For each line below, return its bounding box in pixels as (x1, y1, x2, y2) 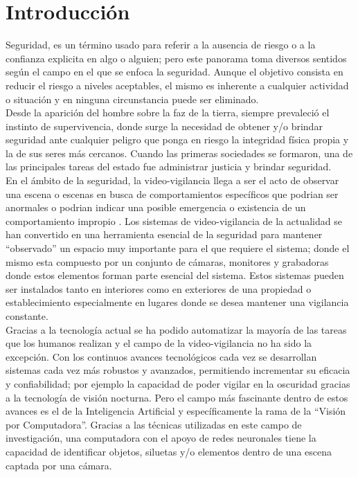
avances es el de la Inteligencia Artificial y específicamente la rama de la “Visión (6, 404, 346, 418)
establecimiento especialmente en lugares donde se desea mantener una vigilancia (6, 295, 349, 309)
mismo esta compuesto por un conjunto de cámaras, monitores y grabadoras (6, 254, 329, 269)
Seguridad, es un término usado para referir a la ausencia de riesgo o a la (6, 37, 316, 52)
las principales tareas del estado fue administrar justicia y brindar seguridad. (6, 159, 332, 174)
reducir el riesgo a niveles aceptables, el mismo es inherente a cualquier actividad (6, 78, 349, 92)
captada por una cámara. (6, 458, 112, 472)
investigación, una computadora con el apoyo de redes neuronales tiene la (6, 431, 316, 445)
